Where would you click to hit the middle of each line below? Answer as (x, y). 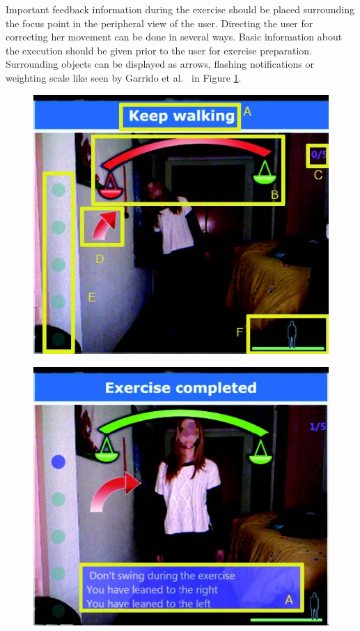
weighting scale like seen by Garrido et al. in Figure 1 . (124, 77)
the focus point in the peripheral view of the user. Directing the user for (159, 23)
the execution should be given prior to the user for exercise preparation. (159, 50)
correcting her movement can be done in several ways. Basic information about (174, 37)
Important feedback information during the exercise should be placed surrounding (180, 9)
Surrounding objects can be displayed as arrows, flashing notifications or (160, 64)
